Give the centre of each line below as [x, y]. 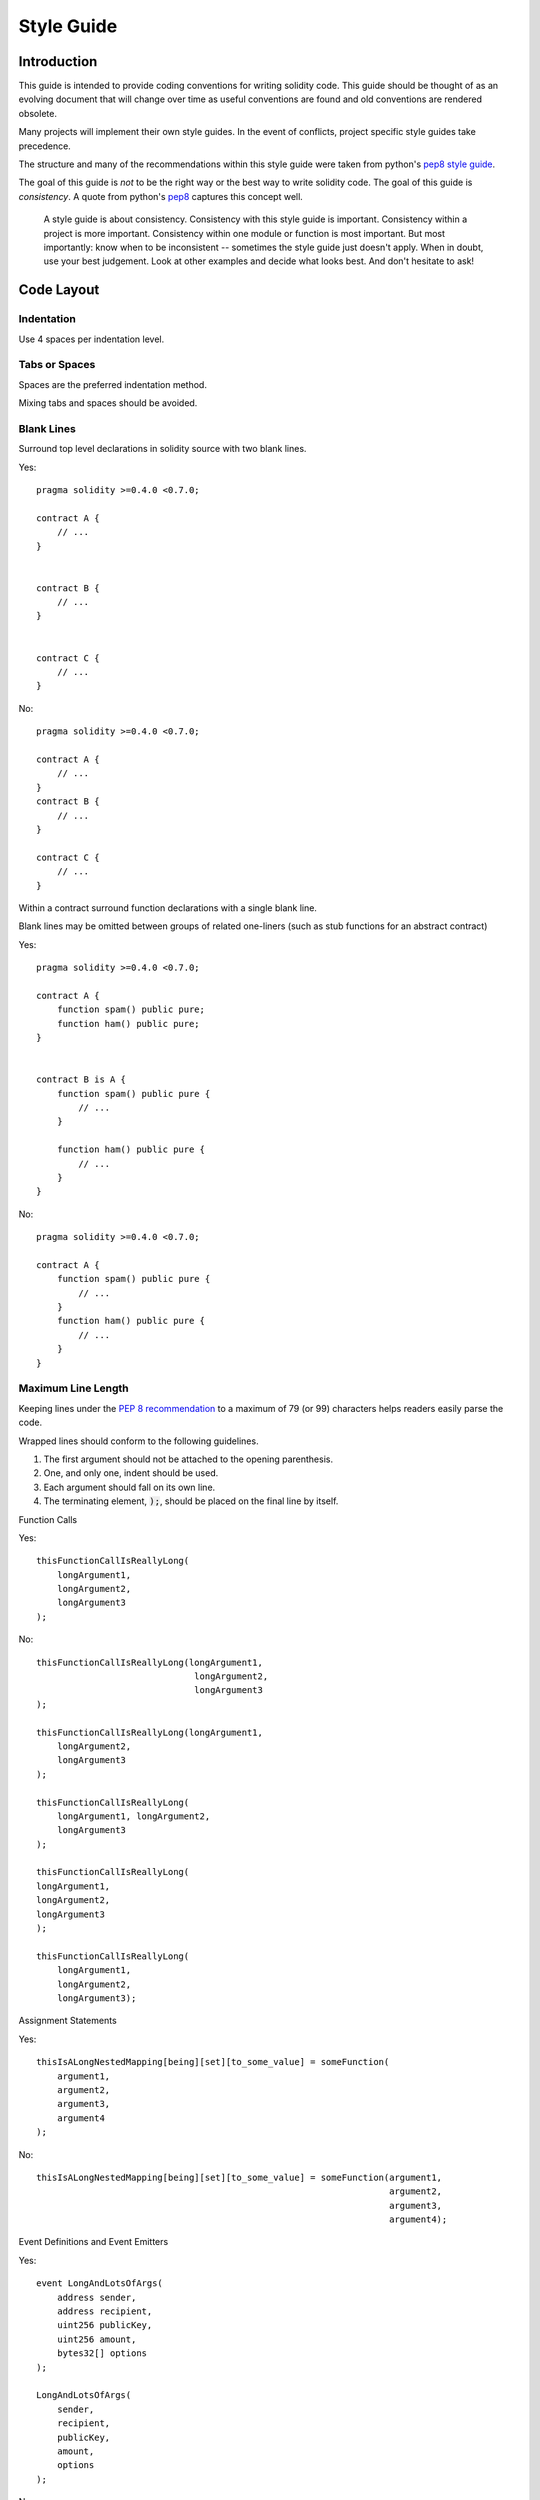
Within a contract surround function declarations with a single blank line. [167, 907]
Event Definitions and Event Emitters [93, 2242]
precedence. [45, 146]
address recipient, [104, 2311]
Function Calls [48, 1519]
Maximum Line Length [73, 1388]
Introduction [58, 61]
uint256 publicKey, [104, 2325]
